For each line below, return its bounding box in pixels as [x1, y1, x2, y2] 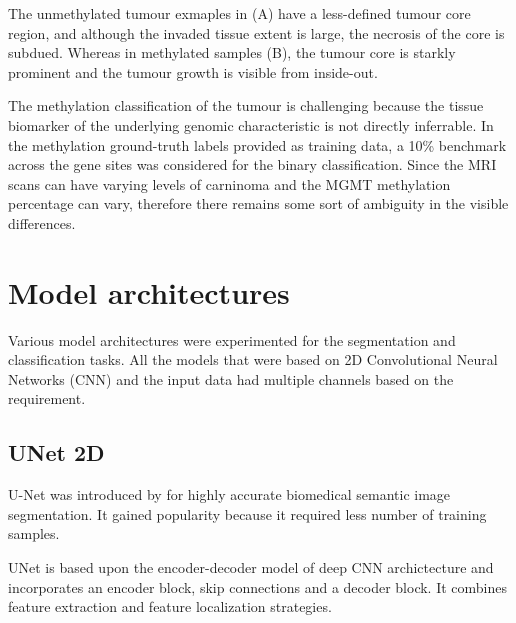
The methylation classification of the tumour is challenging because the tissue [8, 95, 484, 116]
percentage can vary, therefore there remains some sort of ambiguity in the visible [8, 193, 509, 214]
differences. [8, 212, 76, 233]
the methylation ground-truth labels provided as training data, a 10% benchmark [8, 134, 507, 155]
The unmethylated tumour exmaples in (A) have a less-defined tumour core [8, 3, 471, 23]
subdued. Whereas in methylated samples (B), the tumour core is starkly [8, 42, 456, 63]
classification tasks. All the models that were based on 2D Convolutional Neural [8, 349, 498, 370]
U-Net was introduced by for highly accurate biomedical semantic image [8, 484, 451, 505]
